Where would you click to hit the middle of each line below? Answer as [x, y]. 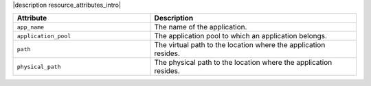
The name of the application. [201, 27]
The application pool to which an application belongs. [241, 36]
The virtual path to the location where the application [240, 45]
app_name [31, 27]
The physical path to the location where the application [243, 63]
